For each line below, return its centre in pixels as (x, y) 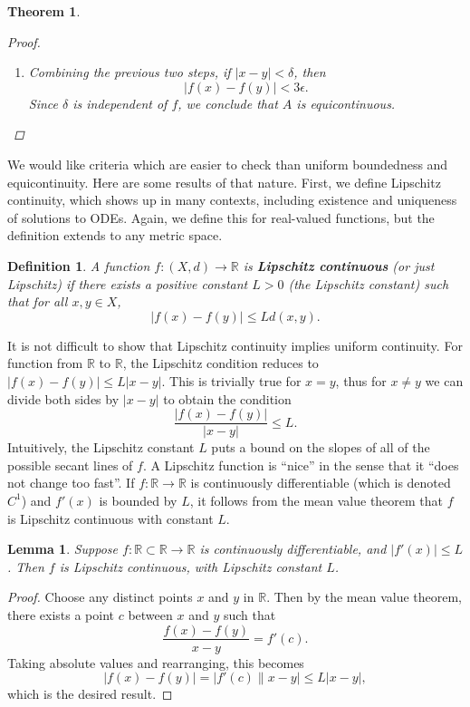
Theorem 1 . (44, 11)
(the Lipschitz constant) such (369, 283)
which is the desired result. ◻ (90, 694)
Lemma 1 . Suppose (63, 549)
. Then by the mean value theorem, (364, 597)
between (150, 614)
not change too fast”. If (71, 483)
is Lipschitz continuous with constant (110, 518)
